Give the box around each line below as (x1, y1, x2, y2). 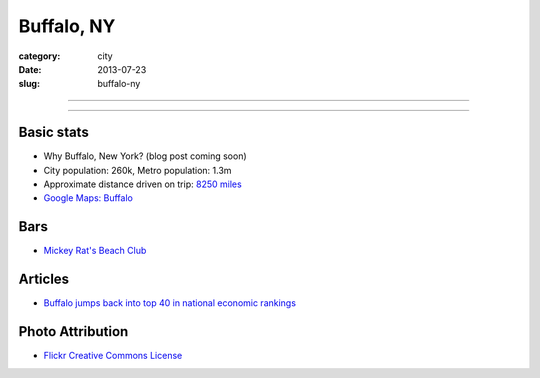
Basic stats (18, 124, 89, 141)
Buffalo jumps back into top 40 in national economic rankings (43, 297, 297, 309)
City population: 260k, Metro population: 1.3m (43, 164, 232, 176)
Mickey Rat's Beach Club (43, 245, 147, 257)
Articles (18, 271, 70, 288)
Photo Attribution (18, 323, 129, 340)
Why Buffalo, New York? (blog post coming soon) (43, 150, 247, 162)
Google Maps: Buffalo (43, 192, 134, 204)
